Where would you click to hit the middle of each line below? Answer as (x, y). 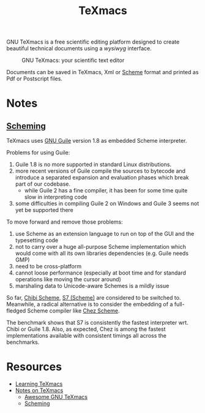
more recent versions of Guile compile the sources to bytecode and (100, 171)
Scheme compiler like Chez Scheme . (74, 311)
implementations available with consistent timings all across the (87, 336)
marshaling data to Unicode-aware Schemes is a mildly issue (92, 286)
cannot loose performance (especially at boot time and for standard (101, 273)
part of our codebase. (43, 184)
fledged (16, 311)
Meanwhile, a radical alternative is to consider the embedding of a (90, 305)
